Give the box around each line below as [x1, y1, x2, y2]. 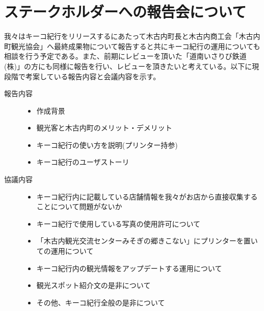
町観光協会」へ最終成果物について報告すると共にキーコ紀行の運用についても [4, 40, 260, 51]
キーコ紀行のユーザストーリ [36, 157, 129, 167]
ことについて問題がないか [36, 201, 122, 212]
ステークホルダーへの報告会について [4, 1, 247, 22]
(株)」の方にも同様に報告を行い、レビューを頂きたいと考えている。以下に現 [4, 60, 259, 71]
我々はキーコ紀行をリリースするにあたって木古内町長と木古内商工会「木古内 [4, 31, 260, 41]
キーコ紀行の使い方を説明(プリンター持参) [36, 139, 178, 150]
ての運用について [36, 246, 94, 256]
